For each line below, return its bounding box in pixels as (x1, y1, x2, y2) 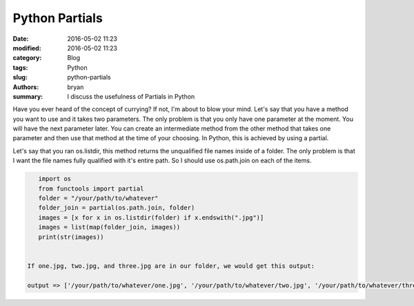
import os (38, 175, 72, 183)
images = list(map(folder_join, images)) (38, 223, 181, 231)
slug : (12, 73, 28, 82)
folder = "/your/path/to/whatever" (38, 194, 159, 202)
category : (12, 54, 42, 62)
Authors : (12, 83, 39, 91)
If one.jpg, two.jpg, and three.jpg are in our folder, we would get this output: (27, 262, 315, 269)
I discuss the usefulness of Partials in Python (67, 92, 195, 100)
